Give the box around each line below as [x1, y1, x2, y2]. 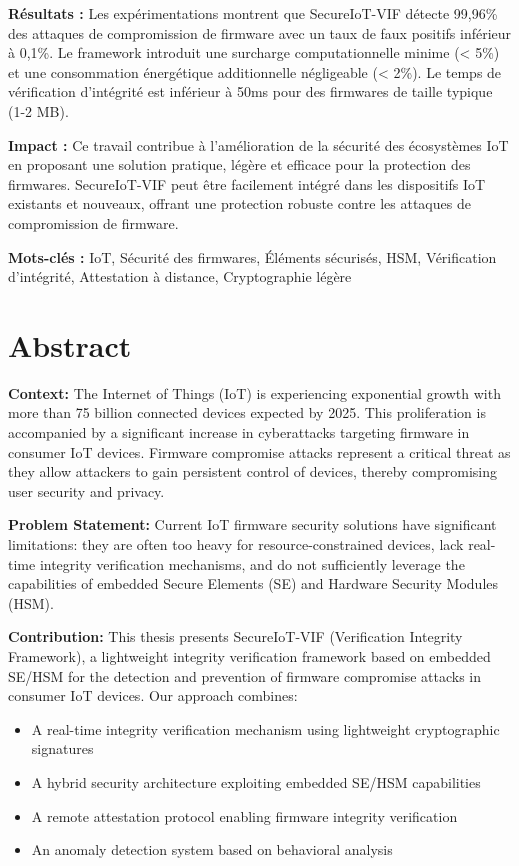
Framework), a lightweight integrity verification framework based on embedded [8, 645, 491, 666]
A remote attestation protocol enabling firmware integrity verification [31, 805, 458, 826]
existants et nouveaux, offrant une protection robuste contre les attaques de [8, 193, 471, 214]
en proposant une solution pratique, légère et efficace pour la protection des [8, 154, 471, 175]
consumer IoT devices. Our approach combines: [8, 685, 298, 706]
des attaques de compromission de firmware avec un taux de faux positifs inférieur [8, 22, 512, 43]
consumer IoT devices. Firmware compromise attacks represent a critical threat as [8, 441, 511, 462]
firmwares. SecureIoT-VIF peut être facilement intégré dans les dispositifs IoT [8, 173, 486, 194]
